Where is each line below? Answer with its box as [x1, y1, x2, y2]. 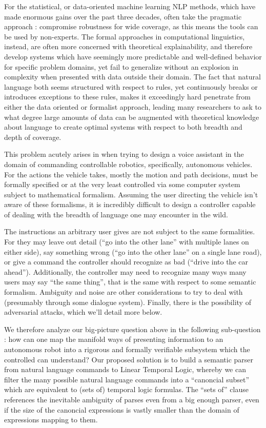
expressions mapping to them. [4, 414, 98, 425]
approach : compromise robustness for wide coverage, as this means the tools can [4, 21, 258, 32]
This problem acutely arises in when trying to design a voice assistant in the [4, 149, 244, 159]
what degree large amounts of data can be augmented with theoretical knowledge [4, 111, 259, 122]
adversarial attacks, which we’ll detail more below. [4, 307, 162, 317]
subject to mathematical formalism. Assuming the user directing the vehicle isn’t [4, 189, 258, 199]
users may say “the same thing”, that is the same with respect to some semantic [4, 276, 256, 287]
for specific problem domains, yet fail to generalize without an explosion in [4, 61, 238, 72]
